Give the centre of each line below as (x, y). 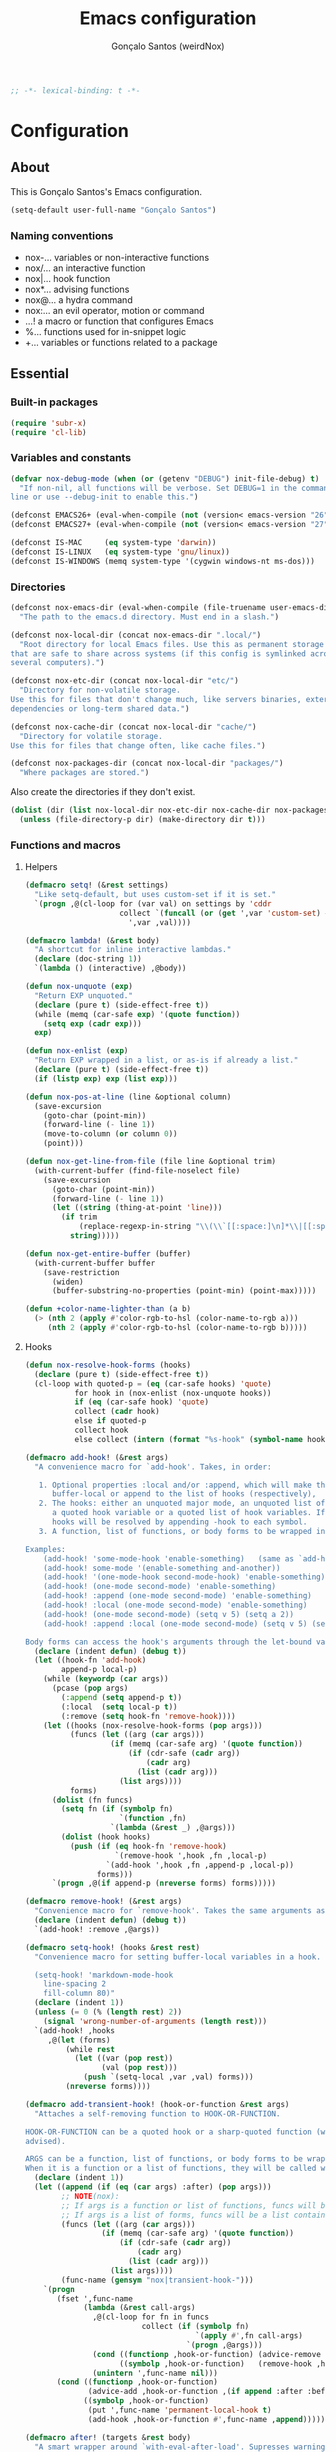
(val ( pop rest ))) (139, 2068)
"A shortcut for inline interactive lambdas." (133, 950)
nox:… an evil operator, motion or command (114, 310)
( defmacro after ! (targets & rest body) (108, 2437)
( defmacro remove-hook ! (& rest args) (103, 1902)
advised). (45, 2141)
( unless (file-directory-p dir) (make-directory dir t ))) (143, 820)
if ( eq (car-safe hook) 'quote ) (142, 1402)
